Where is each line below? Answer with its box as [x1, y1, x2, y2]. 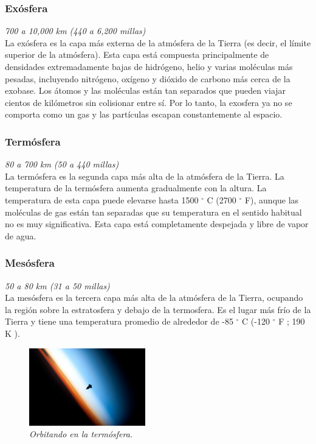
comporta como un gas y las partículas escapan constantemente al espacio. [5, 108, 283, 121]
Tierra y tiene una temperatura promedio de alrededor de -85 [5, 315, 233, 328]
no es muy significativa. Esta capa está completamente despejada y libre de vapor [5, 217, 309, 230]
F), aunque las [244, 193, 299, 206]
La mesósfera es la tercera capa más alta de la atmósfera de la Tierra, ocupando [5, 291, 303, 304]
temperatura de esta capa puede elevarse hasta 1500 [5, 193, 199, 206]
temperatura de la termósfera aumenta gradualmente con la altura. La [5, 181, 267, 194]
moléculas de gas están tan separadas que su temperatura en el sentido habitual [5, 205, 302, 218]
